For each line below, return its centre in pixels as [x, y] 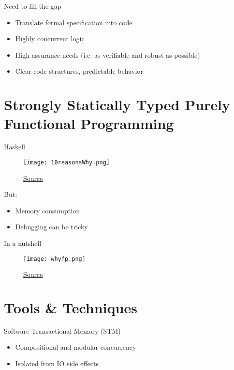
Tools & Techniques [71, 307]
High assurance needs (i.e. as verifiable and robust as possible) [108, 55]
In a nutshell [23, 243]
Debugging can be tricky [51, 227]
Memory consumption [47, 210]
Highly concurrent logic [50, 39]
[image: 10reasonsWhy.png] [66, 162]
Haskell [15, 147]
